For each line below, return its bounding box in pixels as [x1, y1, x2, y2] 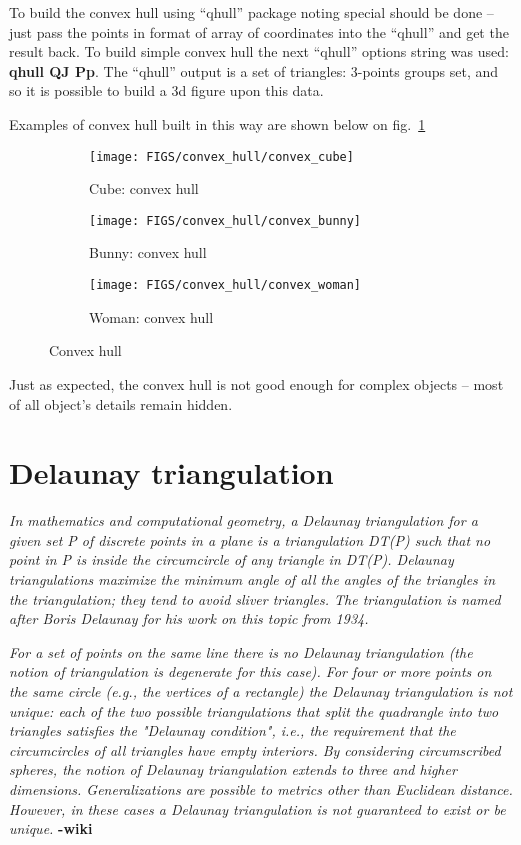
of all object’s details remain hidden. [9, 393, 233, 414]
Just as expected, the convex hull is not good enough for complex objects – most [9, 373, 504, 394]
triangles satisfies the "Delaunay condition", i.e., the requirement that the [9, 720, 456, 741]
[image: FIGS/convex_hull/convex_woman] [89, 278, 362, 293]
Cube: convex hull [89, 178, 199, 199]
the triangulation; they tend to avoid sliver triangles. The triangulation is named [9, 588, 501, 609]
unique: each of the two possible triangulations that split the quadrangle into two [9, 700, 499, 721]
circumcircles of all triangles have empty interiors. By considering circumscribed [9, 739, 501, 760]
